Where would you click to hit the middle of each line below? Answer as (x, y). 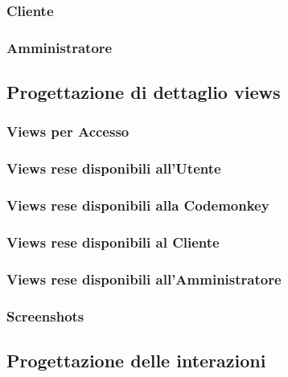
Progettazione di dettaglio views (144, 92)
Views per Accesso (68, 131)
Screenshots (45, 316)
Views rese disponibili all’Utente (114, 168)
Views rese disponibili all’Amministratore (144, 279)
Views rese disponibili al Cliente (113, 242)
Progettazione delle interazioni (136, 360)
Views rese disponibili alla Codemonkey (138, 205)
